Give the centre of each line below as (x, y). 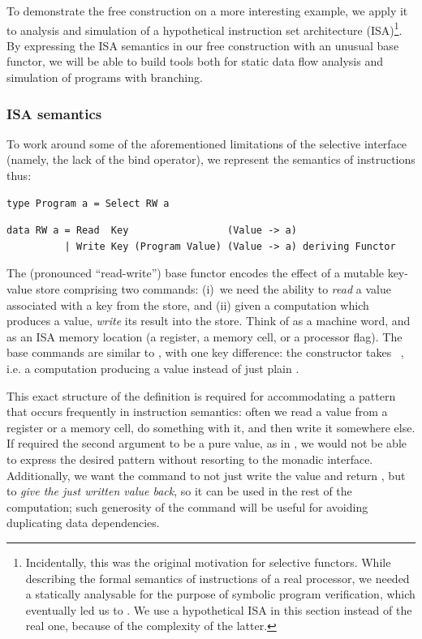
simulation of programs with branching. (105, 77)
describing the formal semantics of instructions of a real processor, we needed (217, 578)
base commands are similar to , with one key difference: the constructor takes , (205, 352)
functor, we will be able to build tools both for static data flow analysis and (195, 61)
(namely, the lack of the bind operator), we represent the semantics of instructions (211, 159)
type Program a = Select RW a (88, 203)
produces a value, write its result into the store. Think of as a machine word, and (209, 321)
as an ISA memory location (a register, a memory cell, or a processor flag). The (205, 336)
